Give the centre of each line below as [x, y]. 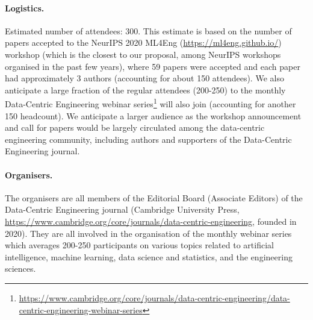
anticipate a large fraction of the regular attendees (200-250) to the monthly [145, 89]
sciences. [20, 268]
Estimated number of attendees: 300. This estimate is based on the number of [148, 30]
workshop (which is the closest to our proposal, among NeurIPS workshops [143, 54]
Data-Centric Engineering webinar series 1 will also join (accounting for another [150, 103]
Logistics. [25, 8]
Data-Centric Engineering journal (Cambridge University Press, [122, 209]
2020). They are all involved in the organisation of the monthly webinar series [148, 233]
